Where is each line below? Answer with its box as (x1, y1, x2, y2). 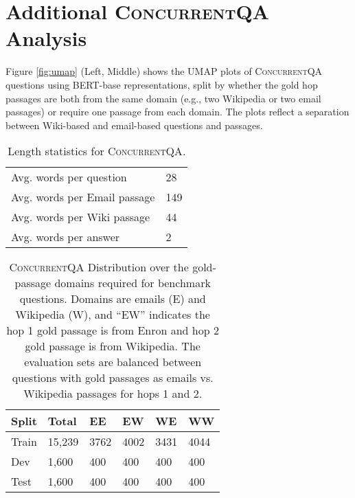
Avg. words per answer (11, 229, 120, 245)
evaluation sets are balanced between (24, 354, 202, 370)
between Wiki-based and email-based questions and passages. (5, 117, 263, 132)
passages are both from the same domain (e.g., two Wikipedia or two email (5, 91, 321, 105)
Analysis (5, 24, 87, 52)
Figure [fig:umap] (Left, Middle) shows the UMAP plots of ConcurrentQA (5, 64, 323, 78)
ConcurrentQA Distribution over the (9, 259, 189, 275)
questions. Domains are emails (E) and (19, 291, 206, 307)
